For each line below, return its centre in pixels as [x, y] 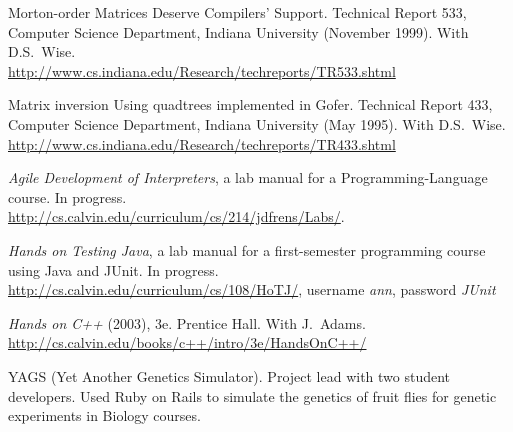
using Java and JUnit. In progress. [113, 269]
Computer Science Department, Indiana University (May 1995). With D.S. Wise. [257, 123]
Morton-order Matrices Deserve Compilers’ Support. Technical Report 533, [237, 12]
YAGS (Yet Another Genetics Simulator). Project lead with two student [229, 375]
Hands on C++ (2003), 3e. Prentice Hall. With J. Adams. [187, 322]
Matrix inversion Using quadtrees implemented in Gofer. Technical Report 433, [250, 104]
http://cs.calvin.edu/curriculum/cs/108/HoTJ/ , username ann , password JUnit [252, 289]
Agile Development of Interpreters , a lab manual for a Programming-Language [248, 177]
